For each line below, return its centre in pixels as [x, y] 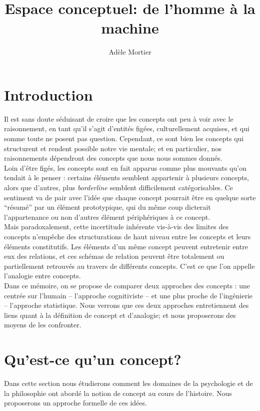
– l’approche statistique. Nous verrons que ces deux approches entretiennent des [126, 305]
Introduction [48, 94]
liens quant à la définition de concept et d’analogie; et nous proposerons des [120, 315]
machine [130, 28]
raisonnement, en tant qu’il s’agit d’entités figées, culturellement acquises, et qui [127, 128]
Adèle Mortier [130, 52]
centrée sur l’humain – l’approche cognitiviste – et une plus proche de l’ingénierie [128, 295]
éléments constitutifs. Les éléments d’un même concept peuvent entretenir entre [126, 246]
